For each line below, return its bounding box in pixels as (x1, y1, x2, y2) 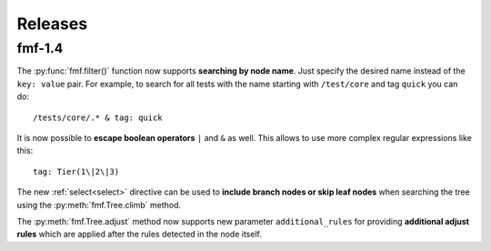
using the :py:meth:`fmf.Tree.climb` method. (16, 199, 182, 210)
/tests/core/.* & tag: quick (33, 112, 163, 123)
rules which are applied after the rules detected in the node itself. (16, 228, 263, 240)
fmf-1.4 (16, 40, 64, 56)
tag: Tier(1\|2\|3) (33, 166, 120, 176)
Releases (16, 14, 88, 34)
